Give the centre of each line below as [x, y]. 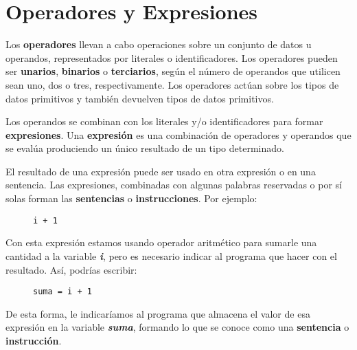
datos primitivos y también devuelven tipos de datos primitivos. [140, 98]
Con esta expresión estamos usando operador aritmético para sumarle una [161, 242]
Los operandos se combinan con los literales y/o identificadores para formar [164, 121]
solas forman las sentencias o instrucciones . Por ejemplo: [131, 198]
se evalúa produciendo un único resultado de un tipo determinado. [145, 148]
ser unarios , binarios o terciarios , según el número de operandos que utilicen [173, 71]
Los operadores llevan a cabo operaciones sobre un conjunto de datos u [159, 44]
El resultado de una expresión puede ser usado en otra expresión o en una [161, 171]
